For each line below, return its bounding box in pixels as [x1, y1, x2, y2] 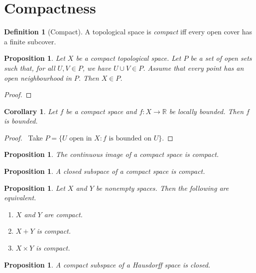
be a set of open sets [190, 53, 252, 63]
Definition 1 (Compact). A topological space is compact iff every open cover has [4, 26, 253, 37]
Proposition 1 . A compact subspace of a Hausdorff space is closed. [4, 259, 211, 270]
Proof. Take [4, 132, 43, 142]
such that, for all [4, 62, 55, 73]
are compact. [44, 209, 83, 219]
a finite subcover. [4, 36, 56, 46]
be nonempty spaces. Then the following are [96, 182, 229, 193]
